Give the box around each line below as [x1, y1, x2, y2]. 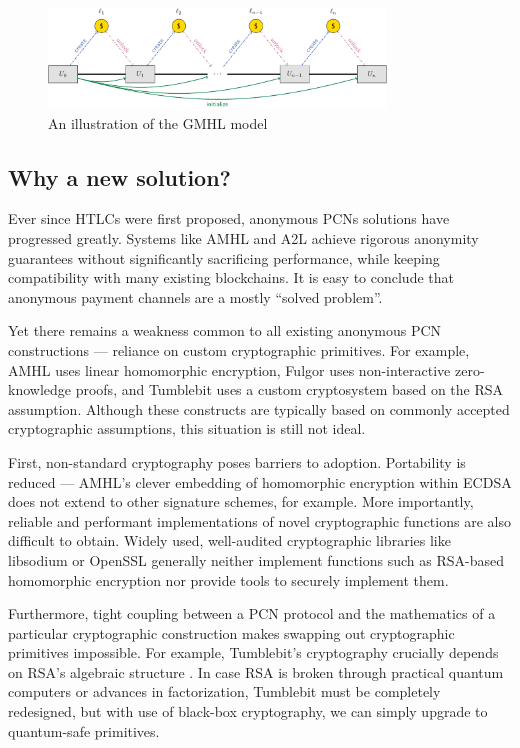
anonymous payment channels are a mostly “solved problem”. [8, 286, 383, 307]
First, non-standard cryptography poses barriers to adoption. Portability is [8, 451, 466, 472]
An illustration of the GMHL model [48, 112, 268, 133]
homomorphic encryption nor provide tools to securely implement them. [8, 569, 449, 590]
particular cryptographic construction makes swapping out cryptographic [8, 622, 455, 643]
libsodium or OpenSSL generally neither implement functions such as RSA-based [8, 549, 504, 570]
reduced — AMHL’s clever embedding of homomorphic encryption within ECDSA [8, 471, 512, 492]
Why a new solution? [8, 161, 231, 192]
